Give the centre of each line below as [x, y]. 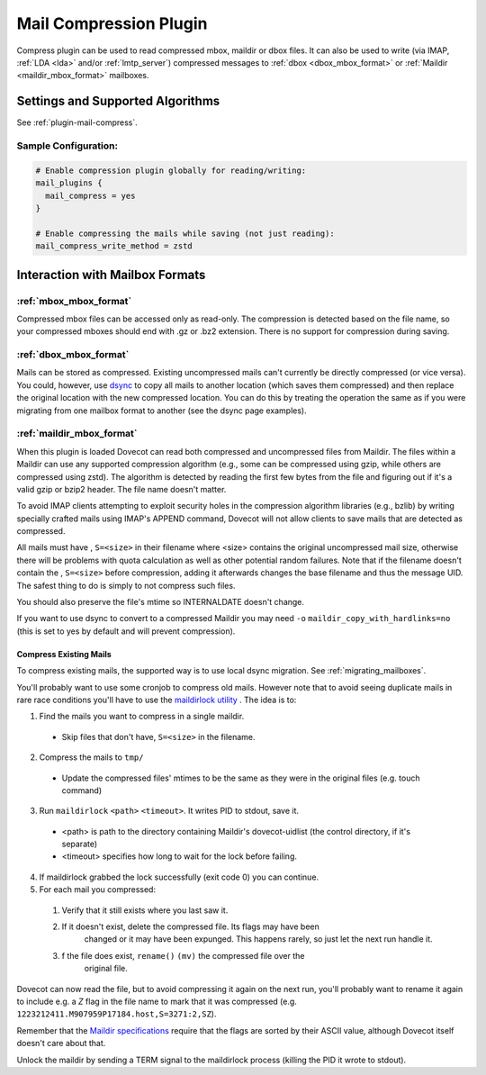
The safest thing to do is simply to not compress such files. [126, 585]
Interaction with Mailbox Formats [111, 275]
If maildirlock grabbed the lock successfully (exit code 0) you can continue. [179, 877]
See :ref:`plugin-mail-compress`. [77, 122]
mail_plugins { [69, 183]
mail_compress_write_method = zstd [114, 246]
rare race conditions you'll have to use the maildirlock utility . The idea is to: [157, 700]
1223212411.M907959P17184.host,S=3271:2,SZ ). [117, 1014]
